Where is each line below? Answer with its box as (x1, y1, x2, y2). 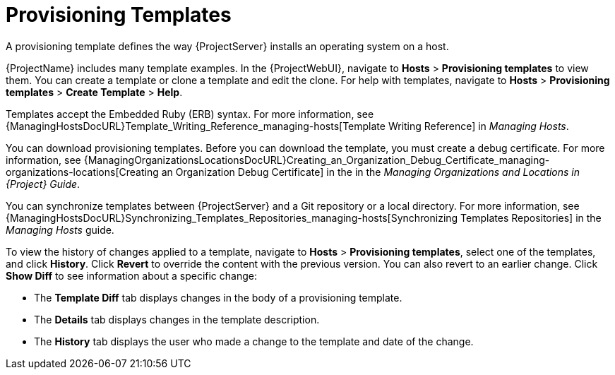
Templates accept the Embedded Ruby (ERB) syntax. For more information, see (6, 107, 374, 120)
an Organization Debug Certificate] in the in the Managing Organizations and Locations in (161, 165, 580, 178)
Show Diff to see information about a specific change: (6, 269, 257, 282)
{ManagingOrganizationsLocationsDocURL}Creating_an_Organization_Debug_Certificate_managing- (83, 153, 550, 166)
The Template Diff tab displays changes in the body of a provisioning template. (34, 291, 402, 304)
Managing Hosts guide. (6, 223, 114, 236)
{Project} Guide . (6, 177, 80, 190)
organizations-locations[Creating (6, 165, 159, 178)
